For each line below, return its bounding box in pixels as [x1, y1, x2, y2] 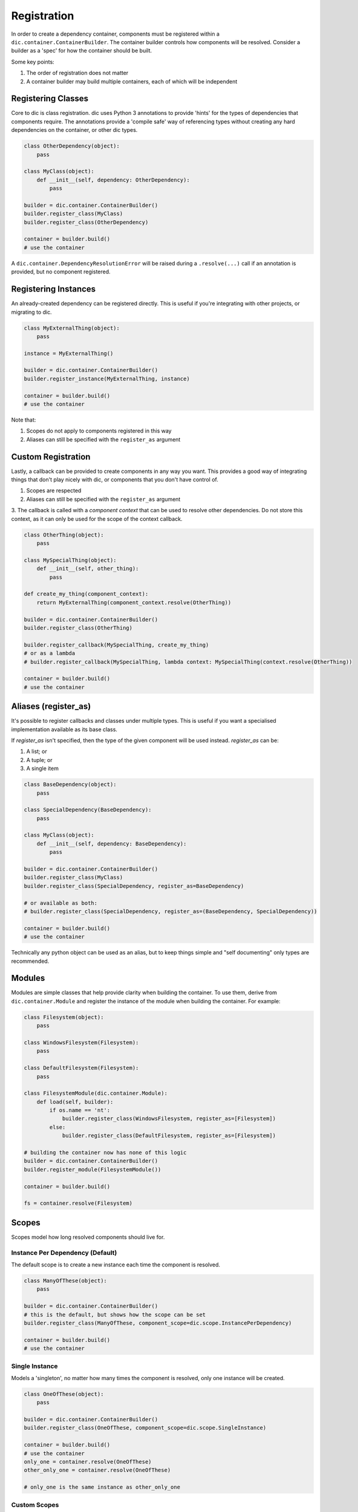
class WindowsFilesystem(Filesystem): [24, 1039, 139, 1046]
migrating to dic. [11, 308, 52, 316]
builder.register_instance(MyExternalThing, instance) [24, 375, 190, 382]
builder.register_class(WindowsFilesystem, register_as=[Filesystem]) [62, 1115, 276, 1122]
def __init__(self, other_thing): [36, 565, 139, 572]
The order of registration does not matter [26, 70, 129, 77]
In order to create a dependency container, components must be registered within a [11, 30, 220, 37]
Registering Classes [11, 94, 89, 104]
